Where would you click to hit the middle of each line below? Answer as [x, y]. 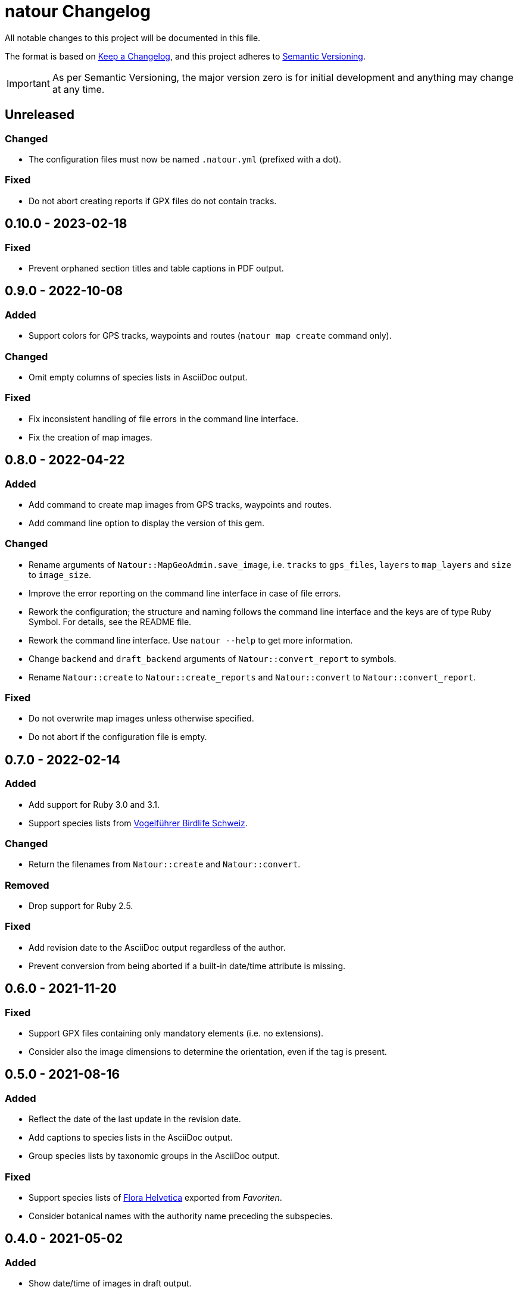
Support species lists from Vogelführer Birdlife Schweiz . [138, 823]
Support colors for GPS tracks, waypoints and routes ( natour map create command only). [210, 336]
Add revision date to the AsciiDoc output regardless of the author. [157, 947]
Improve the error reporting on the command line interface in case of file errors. [185, 593]
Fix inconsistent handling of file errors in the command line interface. [163, 418]
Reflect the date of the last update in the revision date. [135, 1119]
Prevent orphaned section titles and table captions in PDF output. [156, 268]
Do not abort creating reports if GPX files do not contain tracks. [153, 201]
